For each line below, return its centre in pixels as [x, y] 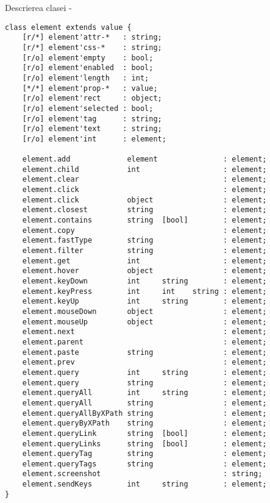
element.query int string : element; [144, 372]
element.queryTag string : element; [144, 454]
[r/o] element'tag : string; [92, 119]
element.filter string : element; [144, 251]
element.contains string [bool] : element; [144, 220]
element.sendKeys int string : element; [144, 484]
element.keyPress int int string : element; [144, 291]
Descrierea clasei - [38, 7]
